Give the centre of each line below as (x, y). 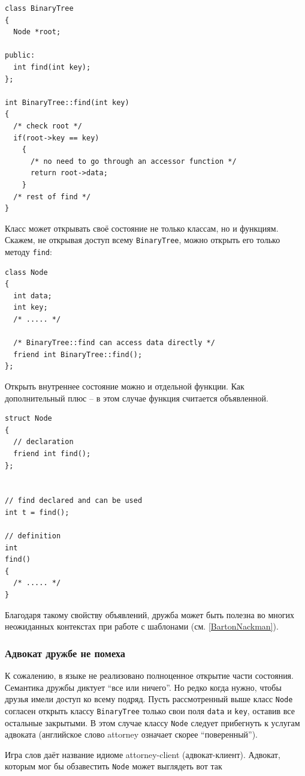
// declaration (43, 442)
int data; (33, 296)
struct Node (28, 419)
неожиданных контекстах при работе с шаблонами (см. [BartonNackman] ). (142, 626)
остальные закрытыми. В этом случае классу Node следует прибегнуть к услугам (152, 722)
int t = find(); (37, 512)
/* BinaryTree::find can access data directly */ (114, 343)
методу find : (28, 251)
